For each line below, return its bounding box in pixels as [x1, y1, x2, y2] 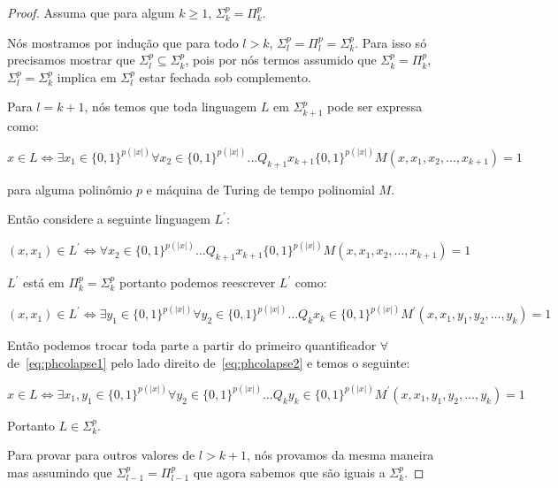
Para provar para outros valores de [7, 446, 195, 464]
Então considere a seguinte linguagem [7, 210, 210, 228]
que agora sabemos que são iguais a [193, 462, 386, 481]
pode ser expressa [327, 97, 423, 116]
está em [23, 273, 65, 292]
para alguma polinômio [7, 179, 133, 198]
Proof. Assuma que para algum [7, 4, 175, 21]
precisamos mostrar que [7, 50, 135, 69]
